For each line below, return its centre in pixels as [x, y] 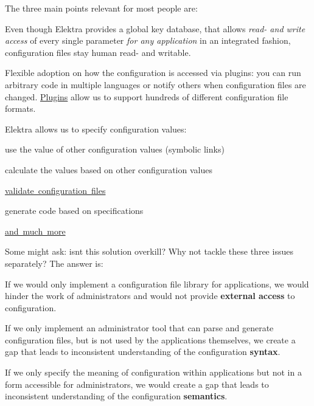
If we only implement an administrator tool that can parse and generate [139, 328]
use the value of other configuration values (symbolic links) [115, 149]
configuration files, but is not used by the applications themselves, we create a [150, 339]
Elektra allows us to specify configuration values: [96, 129]
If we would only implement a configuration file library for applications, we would [157, 284]
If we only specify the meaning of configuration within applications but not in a [153, 372]
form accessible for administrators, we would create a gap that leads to [137, 384]
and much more [35, 231]
